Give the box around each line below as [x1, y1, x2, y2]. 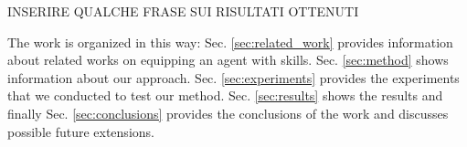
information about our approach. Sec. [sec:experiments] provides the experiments [7, 68, 460, 87]
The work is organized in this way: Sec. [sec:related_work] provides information [7, 32, 453, 51]
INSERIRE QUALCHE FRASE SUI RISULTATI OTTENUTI [7, 2, 359, 20]
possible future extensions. [7, 121, 154, 141]
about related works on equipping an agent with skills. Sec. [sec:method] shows [7, 50, 449, 69]
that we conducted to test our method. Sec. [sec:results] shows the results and [7, 86, 443, 105]
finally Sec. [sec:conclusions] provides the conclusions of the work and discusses [7, 103, 449, 122]
